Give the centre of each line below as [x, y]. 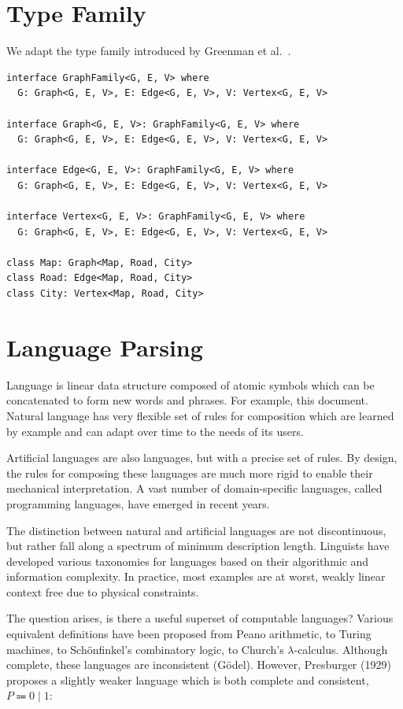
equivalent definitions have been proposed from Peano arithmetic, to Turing [189, 634]
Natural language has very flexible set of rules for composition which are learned [200, 415]
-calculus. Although [341, 649]
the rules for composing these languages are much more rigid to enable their [190, 473]
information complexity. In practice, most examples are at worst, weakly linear [196, 576]
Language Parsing [105, 347]
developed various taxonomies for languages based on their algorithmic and [188, 561]
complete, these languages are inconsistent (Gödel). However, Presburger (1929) [199, 665]
